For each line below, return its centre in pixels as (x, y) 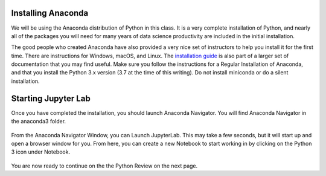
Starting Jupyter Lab (51, 98)
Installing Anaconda (50, 13)
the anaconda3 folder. (39, 122)
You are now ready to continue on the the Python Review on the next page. (104, 166)
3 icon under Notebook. (41, 152)
